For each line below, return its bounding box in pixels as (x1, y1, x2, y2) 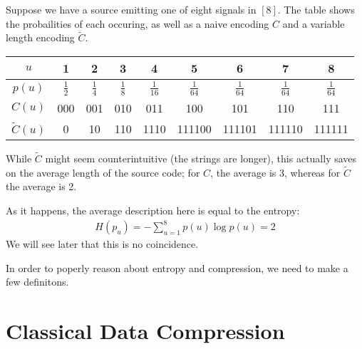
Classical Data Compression (6, 316, 285, 345)
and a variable (282, 16, 345, 31)
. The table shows (277, 2, 355, 16)
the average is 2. (6, 179, 77, 194)
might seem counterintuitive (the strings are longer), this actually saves (45, 151, 357, 166)
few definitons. (6, 274, 69, 289)
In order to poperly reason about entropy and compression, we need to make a (6, 260, 348, 275)
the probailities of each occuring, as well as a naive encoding (6, 16, 269, 31)
